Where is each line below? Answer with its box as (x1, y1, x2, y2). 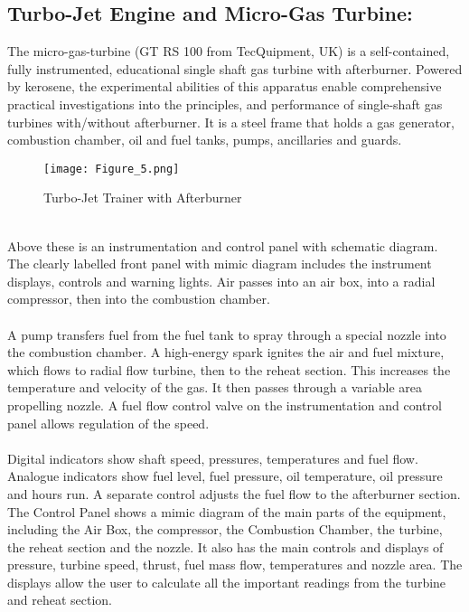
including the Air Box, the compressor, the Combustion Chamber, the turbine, (7, 520, 443, 539)
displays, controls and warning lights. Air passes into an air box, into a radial (7, 271, 436, 290)
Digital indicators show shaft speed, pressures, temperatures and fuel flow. (7, 448, 418, 467)
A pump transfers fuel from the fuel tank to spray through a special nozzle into (7, 325, 446, 344)
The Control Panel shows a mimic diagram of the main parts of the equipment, (7, 502, 446, 521)
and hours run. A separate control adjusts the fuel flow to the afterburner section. (7, 484, 461, 503)
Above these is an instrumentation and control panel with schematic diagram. (7, 236, 438, 255)
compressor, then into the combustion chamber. (7, 289, 270, 308)
